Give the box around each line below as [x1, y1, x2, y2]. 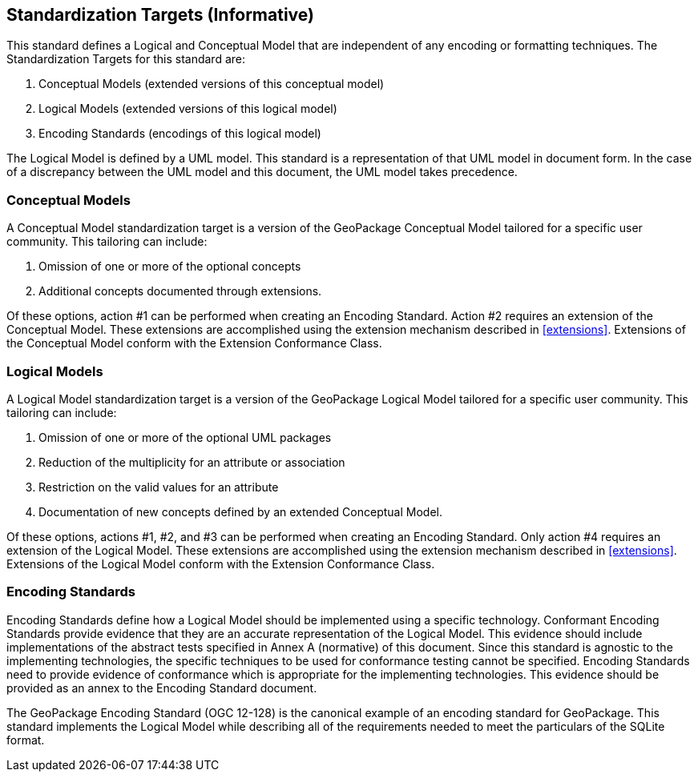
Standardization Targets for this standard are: [6, 52, 245, 66]
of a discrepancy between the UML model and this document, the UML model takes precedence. [6, 165, 518, 179]
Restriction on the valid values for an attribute [38, 479, 279, 494]
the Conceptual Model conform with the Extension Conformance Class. [6, 336, 382, 351]
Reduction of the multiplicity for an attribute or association [38, 455, 345, 469]
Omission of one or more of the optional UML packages [38, 430, 332, 444]
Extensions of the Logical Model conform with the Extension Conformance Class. [6, 556, 435, 571]
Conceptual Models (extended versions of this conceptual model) [38, 77, 385, 91]
